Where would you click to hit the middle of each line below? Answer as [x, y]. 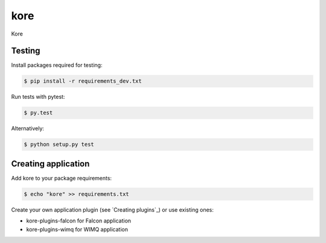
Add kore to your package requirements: [61, 178]
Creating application [50, 164]
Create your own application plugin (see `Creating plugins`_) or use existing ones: [112, 210]
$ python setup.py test [59, 144]
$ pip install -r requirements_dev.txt [83, 81]
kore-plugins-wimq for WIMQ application [77, 229]
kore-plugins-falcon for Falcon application [79, 221]
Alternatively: [28, 128]
